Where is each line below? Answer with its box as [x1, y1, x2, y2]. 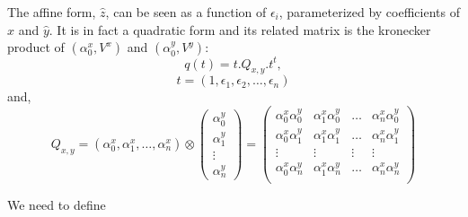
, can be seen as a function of [105, 3, 267, 21]
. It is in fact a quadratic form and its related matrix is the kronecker [49, 20, 431, 39]
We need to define [7, 195, 106, 213]
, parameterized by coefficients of [278, 3, 460, 21]
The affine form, [7, 3, 96, 21]
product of [7, 38, 65, 56]
